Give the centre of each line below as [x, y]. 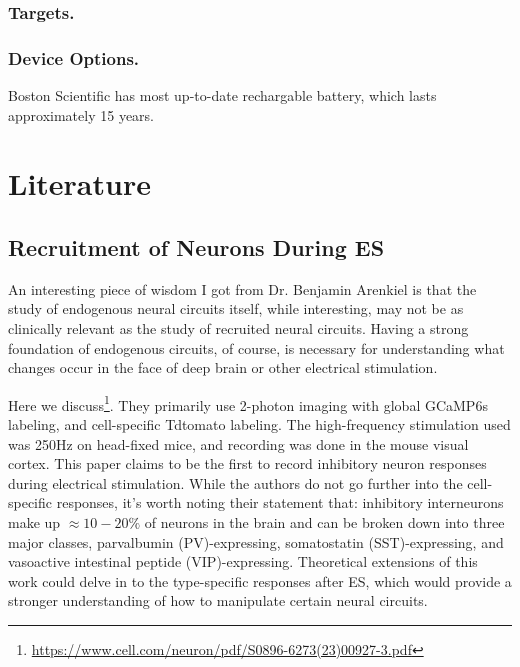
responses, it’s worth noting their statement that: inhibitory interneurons [280, 502]
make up [34, 522]
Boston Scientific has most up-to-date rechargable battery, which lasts [222, 95]
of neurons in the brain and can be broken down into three [324, 522]
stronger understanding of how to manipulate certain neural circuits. [218, 600]
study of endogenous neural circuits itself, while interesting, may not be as [236, 308]
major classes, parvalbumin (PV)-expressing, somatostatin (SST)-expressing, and [256, 541]
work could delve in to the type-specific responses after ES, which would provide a [260, 580]
